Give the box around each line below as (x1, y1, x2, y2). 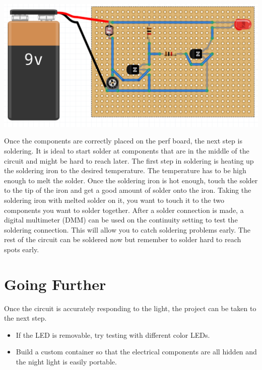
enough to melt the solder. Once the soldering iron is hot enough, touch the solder (4, 175, 258, 185)
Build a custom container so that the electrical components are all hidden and (16, 346, 257, 357)
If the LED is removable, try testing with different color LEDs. (16, 329, 210, 340)
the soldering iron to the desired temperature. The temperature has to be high (4, 165, 246, 176)
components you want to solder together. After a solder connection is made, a (4, 204, 244, 215)
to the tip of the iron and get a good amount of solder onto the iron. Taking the (4, 185, 251, 195)
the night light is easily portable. (16, 356, 117, 367)
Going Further (4, 273, 106, 294)
